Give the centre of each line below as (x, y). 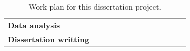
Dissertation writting (49, 39)
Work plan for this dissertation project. (95, 7)
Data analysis (34, 25)
